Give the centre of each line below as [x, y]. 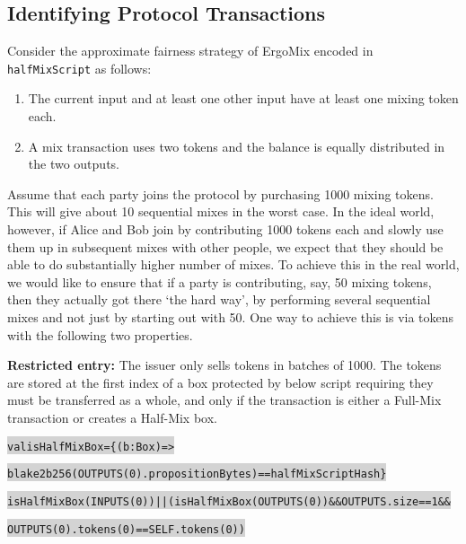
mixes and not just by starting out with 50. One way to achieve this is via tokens [231, 316]
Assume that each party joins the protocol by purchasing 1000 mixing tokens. [220, 193]
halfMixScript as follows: [79, 68]
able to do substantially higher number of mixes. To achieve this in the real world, [233, 264]
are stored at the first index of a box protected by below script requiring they [220, 382]
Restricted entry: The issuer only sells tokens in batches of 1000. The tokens [224, 365]
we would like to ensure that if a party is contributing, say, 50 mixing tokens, [220, 281]
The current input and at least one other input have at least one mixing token [243, 98]
